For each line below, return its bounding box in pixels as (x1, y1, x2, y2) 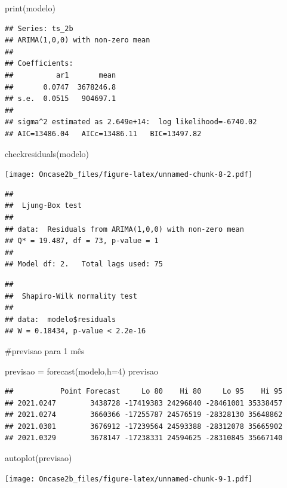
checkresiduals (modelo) (5, 147, 89, 159)
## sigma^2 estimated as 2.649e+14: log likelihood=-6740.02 (5, 118, 257, 127)
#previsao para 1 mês (5, 344, 85, 357)
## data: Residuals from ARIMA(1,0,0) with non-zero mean (5, 225, 244, 234)
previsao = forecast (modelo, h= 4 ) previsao (5, 364, 159, 377)
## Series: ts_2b (5, 24, 73, 33)
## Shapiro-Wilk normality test (5, 291, 137, 300)
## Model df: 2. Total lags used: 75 (5, 260, 163, 269)
